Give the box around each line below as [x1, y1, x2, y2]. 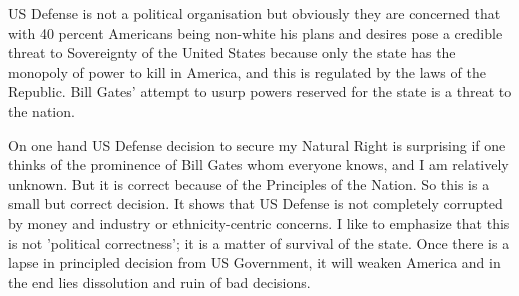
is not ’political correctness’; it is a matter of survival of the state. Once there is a [8, 232, 510, 253]
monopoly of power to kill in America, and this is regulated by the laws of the [8, 61, 486, 82]
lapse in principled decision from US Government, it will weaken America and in [8, 252, 501, 273]
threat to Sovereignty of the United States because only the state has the [8, 42, 456, 63]
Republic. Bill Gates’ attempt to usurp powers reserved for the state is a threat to [8, 81, 512, 102]
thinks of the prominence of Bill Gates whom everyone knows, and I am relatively [8, 154, 509, 175]
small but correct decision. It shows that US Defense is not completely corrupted [8, 193, 503, 214]
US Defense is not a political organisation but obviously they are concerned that [8, 3, 501, 23]
